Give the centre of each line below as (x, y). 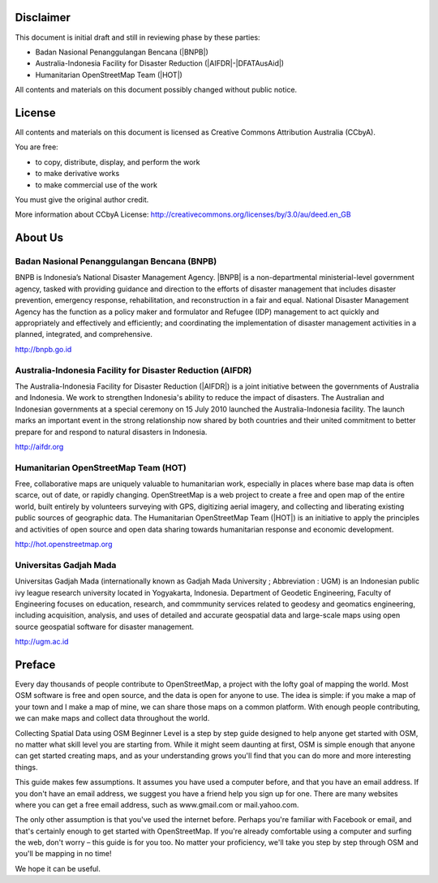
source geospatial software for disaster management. (105, 627)
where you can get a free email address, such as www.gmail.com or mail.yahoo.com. (157, 804)
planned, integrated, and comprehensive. (84, 334)
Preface (35, 664)
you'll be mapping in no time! (63, 854)
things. (26, 767)
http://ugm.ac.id (42, 642)
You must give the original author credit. (82, 200)
